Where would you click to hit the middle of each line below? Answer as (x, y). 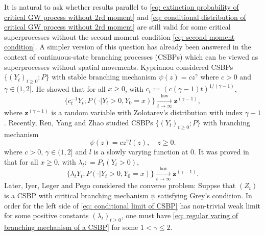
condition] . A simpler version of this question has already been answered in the (128, 47)
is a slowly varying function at (141, 152)
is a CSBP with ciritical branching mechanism (76, 195)
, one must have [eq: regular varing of (180, 215)
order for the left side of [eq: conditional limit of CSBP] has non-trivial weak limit (132, 205)
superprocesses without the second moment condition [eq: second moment (119, 36)
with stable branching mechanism (104, 77)
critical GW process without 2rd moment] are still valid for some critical (117, 27)
